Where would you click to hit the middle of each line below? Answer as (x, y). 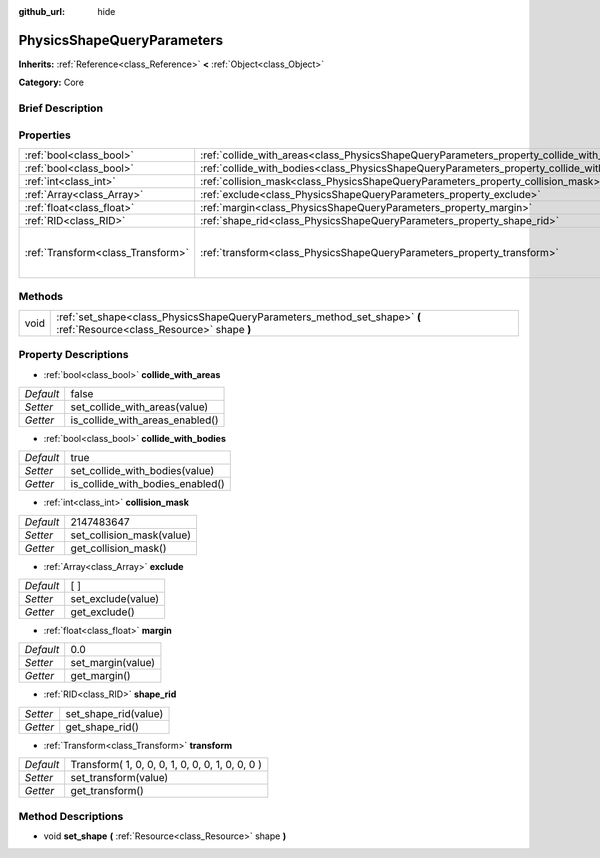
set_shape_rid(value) (114, 713)
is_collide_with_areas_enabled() (144, 420)
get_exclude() (102, 612)
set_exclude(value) (115, 599)
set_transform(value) (119, 778)
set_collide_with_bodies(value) (142, 471)
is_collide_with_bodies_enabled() (147, 484)
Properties (45, 135)
